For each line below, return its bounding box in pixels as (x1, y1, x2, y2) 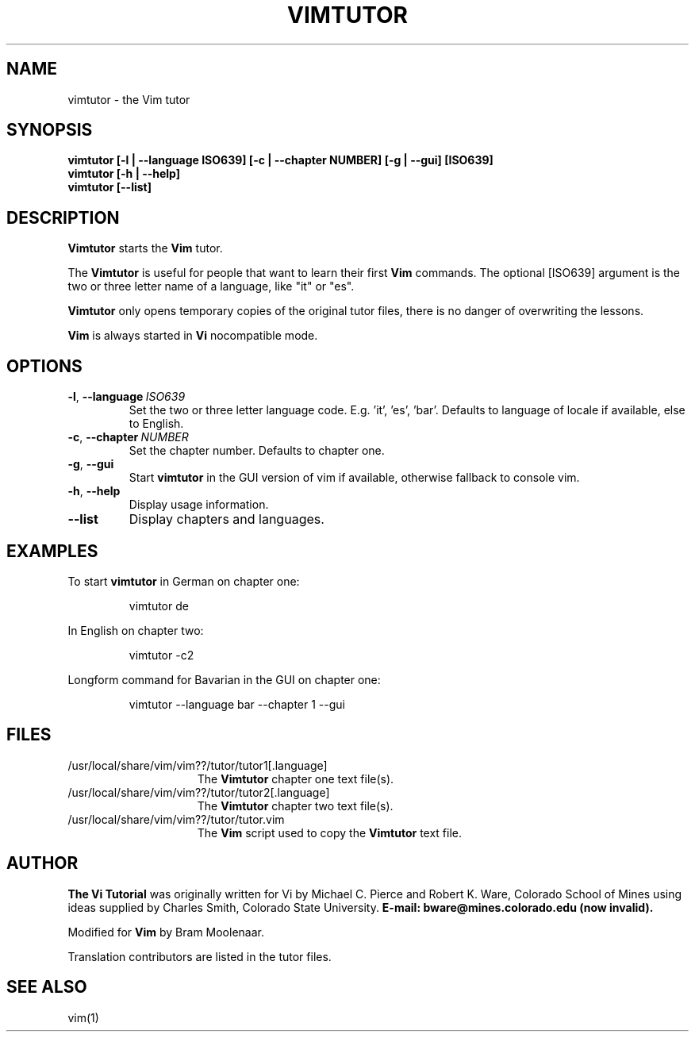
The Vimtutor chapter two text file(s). (197, 798, 394, 813)
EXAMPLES (6, 540, 98, 561)
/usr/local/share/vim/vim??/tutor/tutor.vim (67, 812, 285, 826)
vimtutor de (129, 598, 189, 613)
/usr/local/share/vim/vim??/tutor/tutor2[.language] (67, 785, 330, 799)
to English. (129, 417, 184, 431)
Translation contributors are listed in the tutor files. (67, 949, 332, 963)
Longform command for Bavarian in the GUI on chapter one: (67, 672, 381, 686)
